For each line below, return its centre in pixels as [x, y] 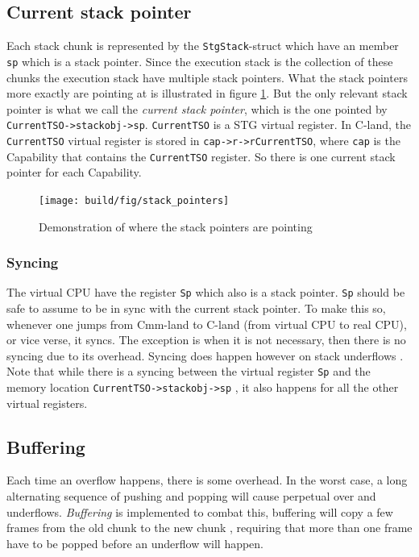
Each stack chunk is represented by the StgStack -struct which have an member [203, 46]
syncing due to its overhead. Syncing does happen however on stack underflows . [205, 355]
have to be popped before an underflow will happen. [135, 543]
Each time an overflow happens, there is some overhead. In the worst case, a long [207, 480]
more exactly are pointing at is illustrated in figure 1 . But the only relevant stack [207, 93]
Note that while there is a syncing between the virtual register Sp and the [189, 371]
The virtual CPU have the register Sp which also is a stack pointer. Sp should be [206, 292]
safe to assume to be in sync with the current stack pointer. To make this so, [196, 308]
